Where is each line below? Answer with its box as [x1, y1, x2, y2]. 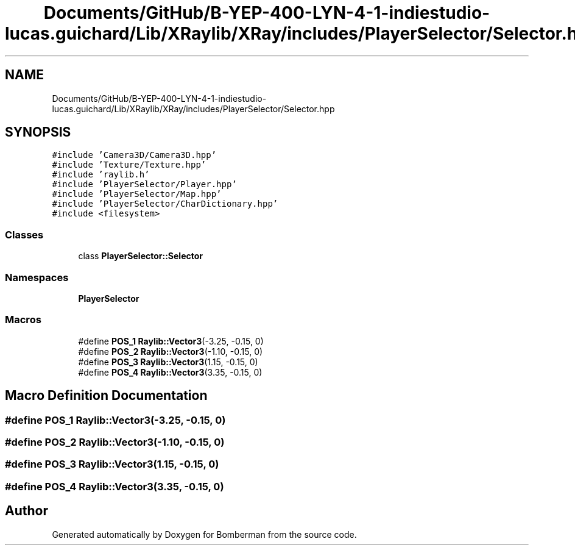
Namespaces [5, 271, 69, 284]
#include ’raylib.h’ [52, 170, 150, 180]
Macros [5, 313, 41, 326]
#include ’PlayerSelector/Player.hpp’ [52, 179, 237, 190]
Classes [5, 228, 44, 241]
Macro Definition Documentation [5, 388, 208, 404]
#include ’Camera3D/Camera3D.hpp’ [52, 150, 217, 160]
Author [5, 503, 48, 519]
